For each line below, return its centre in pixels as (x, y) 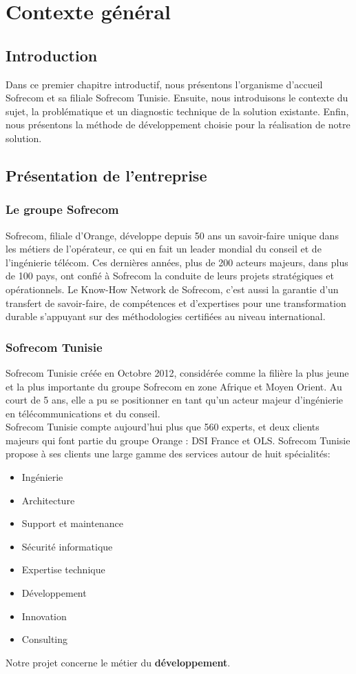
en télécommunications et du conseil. (83, 413)
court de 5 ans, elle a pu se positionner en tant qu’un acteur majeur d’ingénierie (175, 400)
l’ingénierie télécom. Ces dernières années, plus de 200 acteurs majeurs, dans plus (177, 262)
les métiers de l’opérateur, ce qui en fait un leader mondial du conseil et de (164, 249)
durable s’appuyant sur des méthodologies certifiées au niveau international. (166, 316)
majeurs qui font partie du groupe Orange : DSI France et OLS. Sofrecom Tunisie (178, 440)
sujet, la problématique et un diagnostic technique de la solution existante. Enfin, (177, 111)
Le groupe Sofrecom (62, 209)
